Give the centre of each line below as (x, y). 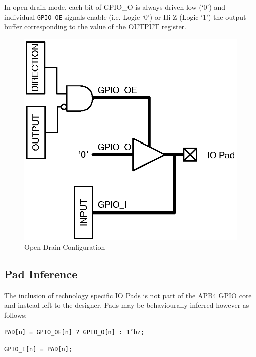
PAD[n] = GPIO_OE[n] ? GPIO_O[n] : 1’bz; (74, 333)
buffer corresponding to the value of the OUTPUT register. (95, 26)
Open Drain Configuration (65, 246)
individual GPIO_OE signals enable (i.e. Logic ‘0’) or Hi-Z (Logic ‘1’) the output (125, 16)
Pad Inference (41, 274)
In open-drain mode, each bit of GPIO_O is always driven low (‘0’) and (115, 7)
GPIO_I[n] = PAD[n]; (38, 349)
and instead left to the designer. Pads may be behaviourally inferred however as (127, 305)
